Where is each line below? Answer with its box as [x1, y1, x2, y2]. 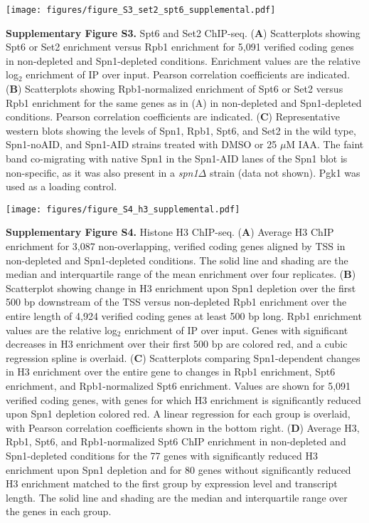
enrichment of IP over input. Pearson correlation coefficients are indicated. [26, 67, 351, 82]
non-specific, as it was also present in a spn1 [6, 165, 198, 180]
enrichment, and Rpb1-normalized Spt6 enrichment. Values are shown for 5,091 [6, 378, 351, 393]
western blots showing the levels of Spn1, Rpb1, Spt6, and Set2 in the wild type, [6, 123, 356, 138]
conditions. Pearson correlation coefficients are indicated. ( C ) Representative [6, 109, 340, 124]
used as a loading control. [6, 179, 117, 194]
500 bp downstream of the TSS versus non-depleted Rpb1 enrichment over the [6, 294, 347, 309]
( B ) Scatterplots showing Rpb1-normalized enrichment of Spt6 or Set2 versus [6, 81, 343, 96]
